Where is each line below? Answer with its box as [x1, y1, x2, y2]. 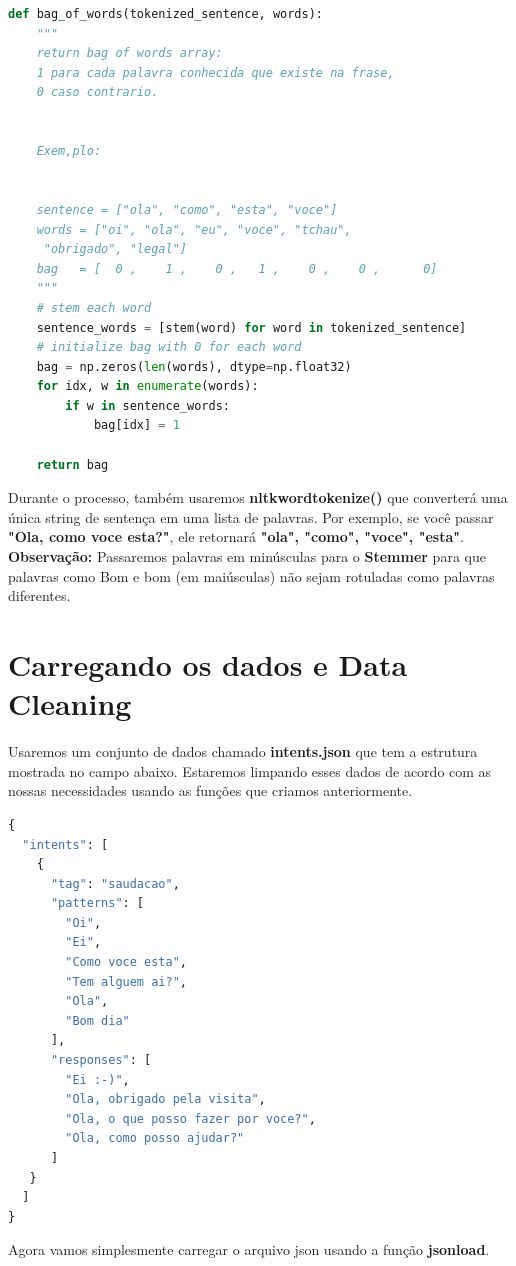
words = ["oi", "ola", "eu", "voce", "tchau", [36, 222, 352, 237]
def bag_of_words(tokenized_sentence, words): [8, 7, 323, 21]
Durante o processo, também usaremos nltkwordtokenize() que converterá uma [8, 487, 508, 508]
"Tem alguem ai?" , [65, 974, 187, 989]
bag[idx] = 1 [93, 418, 180, 433]
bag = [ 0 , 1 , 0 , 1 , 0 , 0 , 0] [36, 261, 438, 276]
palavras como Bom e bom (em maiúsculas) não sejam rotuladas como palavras [8, 565, 495, 586]
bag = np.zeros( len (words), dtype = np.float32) [36, 359, 352, 374]
